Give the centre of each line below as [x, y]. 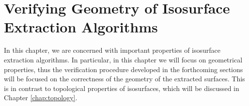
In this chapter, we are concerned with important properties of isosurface [112, 50]
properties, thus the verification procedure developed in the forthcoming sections [124, 69]
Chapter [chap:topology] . [41, 98]
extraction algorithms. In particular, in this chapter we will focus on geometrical [123, 59]
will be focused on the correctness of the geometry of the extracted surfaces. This [124, 79]
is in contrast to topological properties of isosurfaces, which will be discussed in [122, 88]
